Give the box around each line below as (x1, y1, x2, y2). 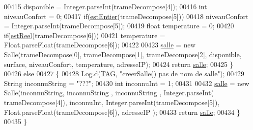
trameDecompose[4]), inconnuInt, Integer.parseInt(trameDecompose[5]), (4, 97, 220, 107)
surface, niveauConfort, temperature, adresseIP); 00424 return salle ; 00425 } (4, 59, 233, 69)
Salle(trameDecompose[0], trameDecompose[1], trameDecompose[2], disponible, (4, 49, 242, 59)
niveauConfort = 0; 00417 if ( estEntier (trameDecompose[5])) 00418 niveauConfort (4, 11, 249, 21)
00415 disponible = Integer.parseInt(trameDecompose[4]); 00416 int (4, 1, 207, 11)
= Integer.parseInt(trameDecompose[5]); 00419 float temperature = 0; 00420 (4, 21, 234, 31)
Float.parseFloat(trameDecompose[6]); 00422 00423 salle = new (4, 40, 196, 50)
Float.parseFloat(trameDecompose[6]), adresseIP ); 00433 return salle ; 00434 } (4, 107, 240, 117)
